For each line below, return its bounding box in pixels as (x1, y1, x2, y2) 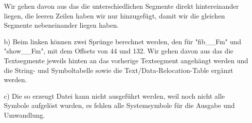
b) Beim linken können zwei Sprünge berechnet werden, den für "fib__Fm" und (4, 36, 241, 46)
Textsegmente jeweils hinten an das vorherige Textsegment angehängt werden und (4, 55, 249, 65)
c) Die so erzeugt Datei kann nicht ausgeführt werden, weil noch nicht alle (4, 90, 225, 101)
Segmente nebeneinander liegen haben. (4, 20, 119, 30)
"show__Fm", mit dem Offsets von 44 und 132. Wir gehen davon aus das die (4, 46, 234, 56)
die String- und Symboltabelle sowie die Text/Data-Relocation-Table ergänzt (4, 65, 234, 75)
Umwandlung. (4, 109, 45, 120)
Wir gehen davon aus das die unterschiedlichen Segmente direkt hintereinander (4, 1, 239, 11)
